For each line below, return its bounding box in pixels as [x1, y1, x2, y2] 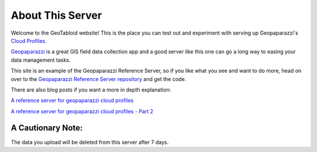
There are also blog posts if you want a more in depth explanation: [11, 86, 171, 93]
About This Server [11, 9, 102, 22]
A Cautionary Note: [11, 123, 83, 133]
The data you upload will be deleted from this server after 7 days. [11, 139, 169, 146]
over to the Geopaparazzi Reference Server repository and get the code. [11, 75, 187, 82]
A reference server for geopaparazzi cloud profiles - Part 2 [11, 107, 154, 114]
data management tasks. [11, 56, 71, 63]
